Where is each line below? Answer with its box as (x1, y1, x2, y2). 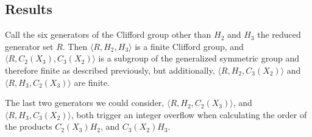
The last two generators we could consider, (5, 96, 165, 109)
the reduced (257, 28, 301, 41)
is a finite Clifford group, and (135, 40, 244, 52)
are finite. (74, 76, 110, 88)
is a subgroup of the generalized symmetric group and (98, 52, 299, 65)
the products (5, 120, 52, 133)
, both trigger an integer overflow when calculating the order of (71, 108, 307, 121)
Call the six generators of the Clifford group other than (5, 28, 211, 41)
